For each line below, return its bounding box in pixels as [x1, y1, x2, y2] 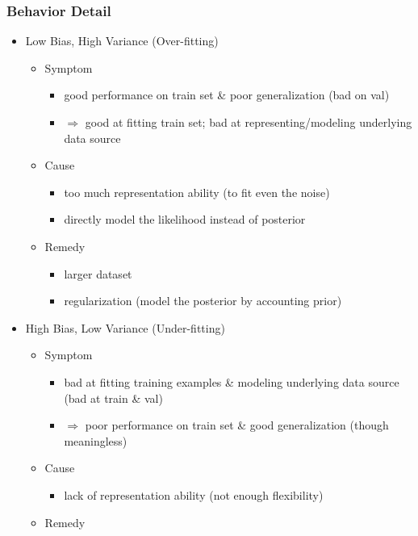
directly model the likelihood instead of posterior [64, 211, 306, 228]
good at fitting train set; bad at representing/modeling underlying [85, 114, 412, 130]
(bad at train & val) [64, 389, 163, 406]
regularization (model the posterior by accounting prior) [64, 292, 342, 309]
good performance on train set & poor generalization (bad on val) [64, 86, 390, 103]
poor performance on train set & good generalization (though [85, 417, 389, 433]
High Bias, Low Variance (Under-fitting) [25, 319, 225, 336]
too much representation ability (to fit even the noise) [64, 183, 330, 200]
